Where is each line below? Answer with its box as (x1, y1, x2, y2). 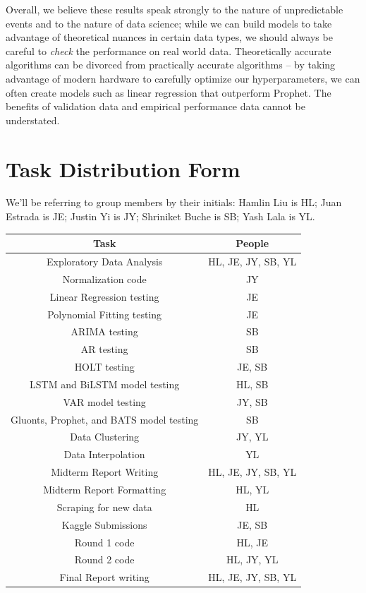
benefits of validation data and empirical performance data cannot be (6, 99, 305, 114)
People (236, 236, 269, 251)
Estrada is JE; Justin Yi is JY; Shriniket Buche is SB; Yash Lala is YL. (6, 209, 315, 224)
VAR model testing (63, 394, 146, 409)
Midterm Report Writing (51, 465, 159, 479)
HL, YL (236, 481, 269, 496)
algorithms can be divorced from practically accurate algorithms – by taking (6, 57, 336, 72)
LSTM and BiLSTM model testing (30, 376, 180, 391)
